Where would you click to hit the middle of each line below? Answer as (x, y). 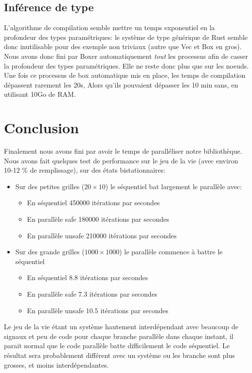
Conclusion (42, 128)
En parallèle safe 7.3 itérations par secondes (92, 294)
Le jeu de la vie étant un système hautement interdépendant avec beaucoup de (121, 327)
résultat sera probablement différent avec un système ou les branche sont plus (119, 355)
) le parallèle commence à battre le (171, 252)
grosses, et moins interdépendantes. (56, 364)
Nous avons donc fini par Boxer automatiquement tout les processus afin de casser (126, 56)
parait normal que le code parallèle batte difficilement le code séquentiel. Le (117, 346)
